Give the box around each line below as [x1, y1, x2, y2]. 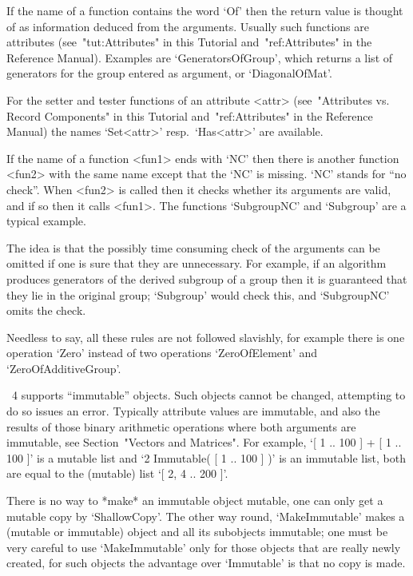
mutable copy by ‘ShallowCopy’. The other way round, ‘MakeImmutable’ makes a [6, 507, 405, 524]
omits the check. [6, 302, 86, 319]
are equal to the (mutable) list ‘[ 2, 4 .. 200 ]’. [6, 465, 228, 482]
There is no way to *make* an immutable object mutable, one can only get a [6, 492, 383, 509]
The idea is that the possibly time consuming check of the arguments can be [6, 239, 380, 256]
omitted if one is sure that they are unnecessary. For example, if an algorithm [6, 255, 387, 272]
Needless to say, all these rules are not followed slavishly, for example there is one [6, 328, 405, 345]
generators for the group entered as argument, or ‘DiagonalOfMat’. [6, 65, 332, 81]
